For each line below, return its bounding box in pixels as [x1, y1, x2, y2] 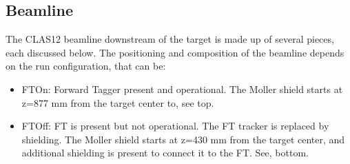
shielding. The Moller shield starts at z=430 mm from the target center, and [21, 132, 345, 146]
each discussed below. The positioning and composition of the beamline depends [6, 45, 344, 59]
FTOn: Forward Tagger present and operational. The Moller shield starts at [21, 81, 343, 96]
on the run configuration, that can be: [6, 59, 166, 73]
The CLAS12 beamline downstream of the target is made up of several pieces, [6, 32, 334, 46]
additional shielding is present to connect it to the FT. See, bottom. [21, 145, 309, 160]
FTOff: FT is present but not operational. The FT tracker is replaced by [21, 119, 329, 133]
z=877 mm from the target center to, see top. [21, 95, 214, 110]
